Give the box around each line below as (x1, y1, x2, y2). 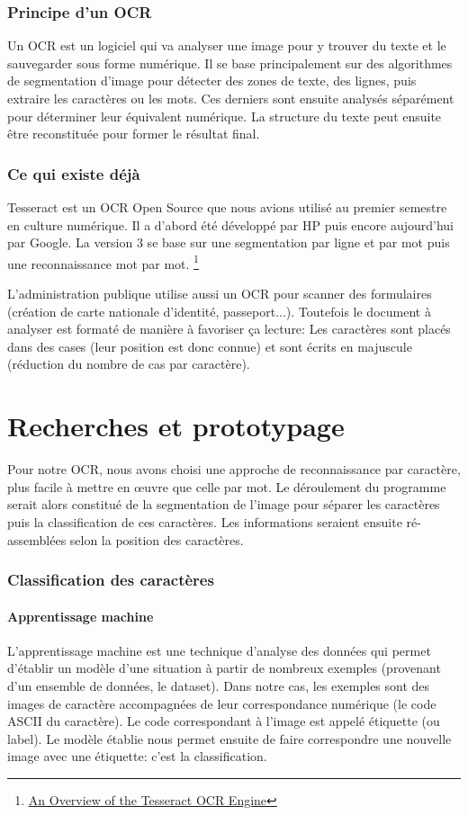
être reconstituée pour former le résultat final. (7, 124, 260, 143)
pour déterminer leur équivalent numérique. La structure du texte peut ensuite (7, 106, 442, 125)
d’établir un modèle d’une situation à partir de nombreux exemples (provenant (7, 658, 441, 677)
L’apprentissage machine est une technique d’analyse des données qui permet (7, 640, 431, 659)
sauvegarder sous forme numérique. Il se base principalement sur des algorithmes (7, 53, 453, 72)
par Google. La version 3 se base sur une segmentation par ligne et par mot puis (7, 233, 450, 252)
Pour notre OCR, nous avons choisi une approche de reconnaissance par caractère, (7, 460, 461, 479)
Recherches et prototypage (7, 407, 345, 444)
